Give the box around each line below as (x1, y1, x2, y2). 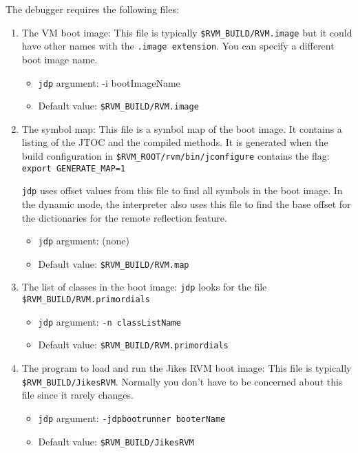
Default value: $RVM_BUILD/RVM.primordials (38, 337, 229, 352)
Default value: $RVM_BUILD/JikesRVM (38, 434, 194, 448)
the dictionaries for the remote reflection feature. (21, 210, 227, 224)
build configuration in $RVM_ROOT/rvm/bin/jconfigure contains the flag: (21, 149, 330, 162)
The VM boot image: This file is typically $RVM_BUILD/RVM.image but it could (21, 25, 352, 39)
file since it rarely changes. (21, 388, 134, 402)
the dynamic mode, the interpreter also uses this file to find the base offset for (21, 196, 351, 211)
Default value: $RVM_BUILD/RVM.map (38, 256, 189, 271)
